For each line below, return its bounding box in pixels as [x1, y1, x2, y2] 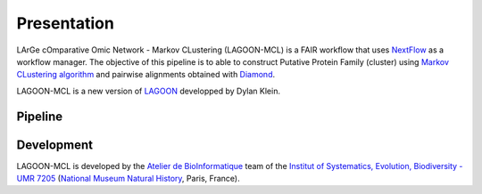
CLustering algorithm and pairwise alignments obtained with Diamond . [16, 69, 276, 80]
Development [16, 137, 94, 152]
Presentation [16, 13, 115, 33]
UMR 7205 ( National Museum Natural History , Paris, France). [16, 174, 240, 184]
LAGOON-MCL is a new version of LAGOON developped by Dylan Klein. [16, 85, 281, 96]
